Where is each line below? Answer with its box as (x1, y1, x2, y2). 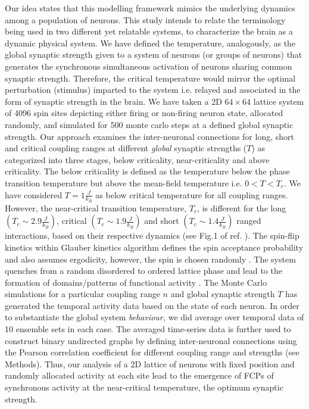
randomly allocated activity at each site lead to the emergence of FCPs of (5, 369, 274, 382)
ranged (236, 214, 261, 227)
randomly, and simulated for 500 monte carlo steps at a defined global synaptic (5, 118, 294, 130)
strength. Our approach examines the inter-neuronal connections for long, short (5, 130, 294, 142)
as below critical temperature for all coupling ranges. (95, 188, 288, 201)
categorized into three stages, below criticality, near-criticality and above (5, 153, 270, 166)
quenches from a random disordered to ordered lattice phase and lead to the (5, 264, 282, 277)
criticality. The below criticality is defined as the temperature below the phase (5, 165, 290, 177)
